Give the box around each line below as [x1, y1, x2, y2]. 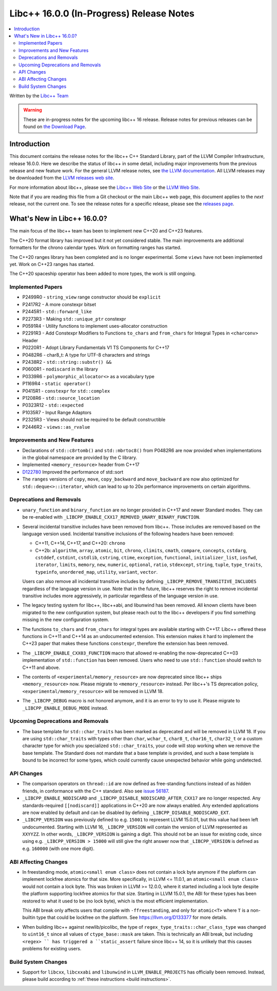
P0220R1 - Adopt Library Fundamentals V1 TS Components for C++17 [22, 345, 169, 351]
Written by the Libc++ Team [9, 93, 69, 99]
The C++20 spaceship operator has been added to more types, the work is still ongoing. [9, 271, 196, 277]
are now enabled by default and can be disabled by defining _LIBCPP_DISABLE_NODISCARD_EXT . [22, 809, 230, 816]
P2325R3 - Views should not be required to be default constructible [22, 417, 166, 423]
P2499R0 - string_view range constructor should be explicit [22, 294, 161, 300]
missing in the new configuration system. [22, 616, 110, 623]
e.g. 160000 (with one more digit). [22, 845, 95, 852]
